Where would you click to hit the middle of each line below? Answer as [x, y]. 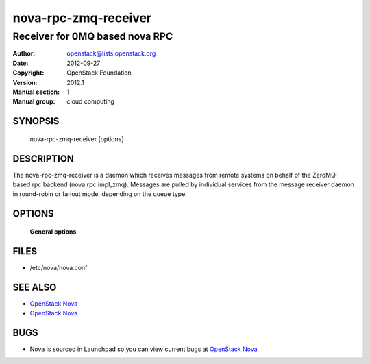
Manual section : [36, 92]
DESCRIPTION [44, 159]
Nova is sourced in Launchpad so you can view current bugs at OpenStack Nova [144, 349]
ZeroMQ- [325, 175]
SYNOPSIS [36, 121]
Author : [24, 53]
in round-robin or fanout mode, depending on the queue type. [100, 194]
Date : [21, 63]
